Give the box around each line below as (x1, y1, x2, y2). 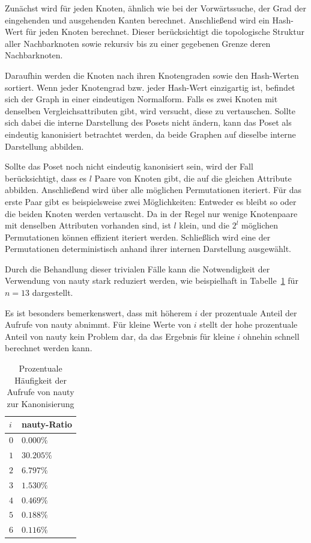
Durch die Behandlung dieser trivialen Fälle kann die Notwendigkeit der (5, 262, 270, 275)
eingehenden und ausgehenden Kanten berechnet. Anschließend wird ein (5, 13, 270, 26)
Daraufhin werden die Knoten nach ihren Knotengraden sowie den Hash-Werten (5, 69, 299, 81)
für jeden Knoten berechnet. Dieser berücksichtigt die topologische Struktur (26, 25, 304, 38)
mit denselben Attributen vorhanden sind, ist (5, 219, 171, 232)
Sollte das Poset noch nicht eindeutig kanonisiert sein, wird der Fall (5, 160, 253, 173)
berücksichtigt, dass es (5, 171, 87, 184)
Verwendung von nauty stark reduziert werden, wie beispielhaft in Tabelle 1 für (5, 274, 298, 287)
